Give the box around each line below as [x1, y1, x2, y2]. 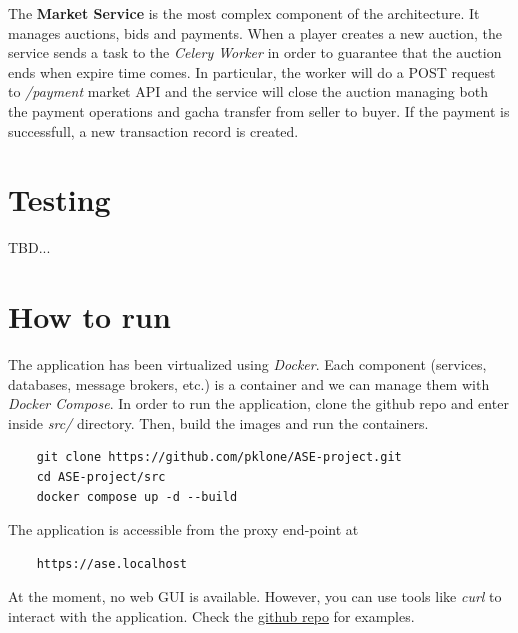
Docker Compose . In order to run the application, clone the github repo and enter [8, 393, 509, 414]
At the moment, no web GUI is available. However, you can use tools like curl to [8, 586, 502, 607]
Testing [8, 179, 111, 220]
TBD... [8, 237, 51, 258]
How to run [8, 296, 171, 337]
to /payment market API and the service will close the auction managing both [8, 81, 488, 102]
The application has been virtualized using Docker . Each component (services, [8, 354, 487, 374]
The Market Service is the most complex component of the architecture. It [8, 3, 480, 23]
